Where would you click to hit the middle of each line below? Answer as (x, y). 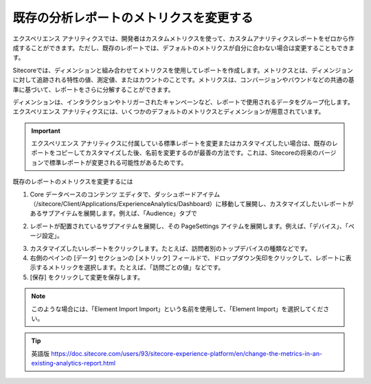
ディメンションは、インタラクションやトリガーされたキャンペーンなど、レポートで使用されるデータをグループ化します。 (183, 102)
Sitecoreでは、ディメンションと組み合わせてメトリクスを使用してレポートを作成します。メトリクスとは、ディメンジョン (183, 70)
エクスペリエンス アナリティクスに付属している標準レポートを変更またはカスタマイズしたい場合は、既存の (182, 144)
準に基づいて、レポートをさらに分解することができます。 (93, 89)
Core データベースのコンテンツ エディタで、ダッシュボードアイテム (125, 194)
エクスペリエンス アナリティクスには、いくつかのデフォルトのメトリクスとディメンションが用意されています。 (169, 112)
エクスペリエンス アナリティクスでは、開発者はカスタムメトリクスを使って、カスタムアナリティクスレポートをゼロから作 (184, 38)
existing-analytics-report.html (74, 363)
